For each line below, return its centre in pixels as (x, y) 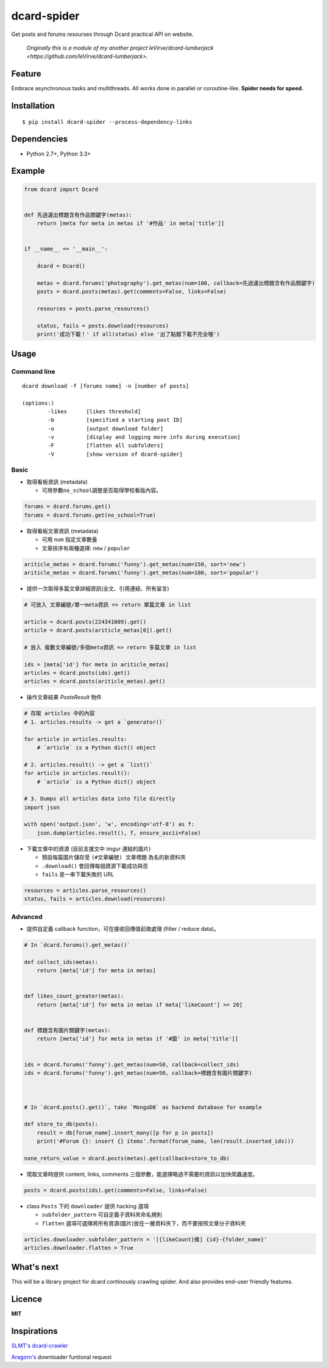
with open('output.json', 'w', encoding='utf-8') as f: (109, 824)
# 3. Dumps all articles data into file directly (100, 799)
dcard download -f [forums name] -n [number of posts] (106, 386)
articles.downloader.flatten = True (79, 1248)
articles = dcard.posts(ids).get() (77, 673)
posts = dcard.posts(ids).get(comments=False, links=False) (116, 1190)
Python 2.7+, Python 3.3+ (59, 154)
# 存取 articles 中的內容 (59, 714)
